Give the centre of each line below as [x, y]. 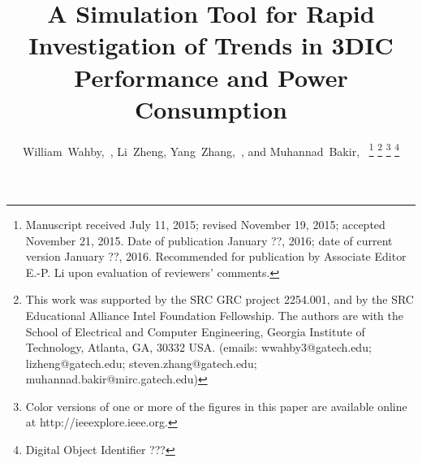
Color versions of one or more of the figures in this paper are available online [216, 406]
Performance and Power [211, 77]
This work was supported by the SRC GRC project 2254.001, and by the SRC [220, 299]
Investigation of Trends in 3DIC [211, 45]
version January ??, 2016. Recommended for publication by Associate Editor [216, 256]
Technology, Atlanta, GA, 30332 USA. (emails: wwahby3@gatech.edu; [198, 347]
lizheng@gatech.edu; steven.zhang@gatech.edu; [141, 363]
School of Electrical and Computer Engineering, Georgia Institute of [195, 331]
